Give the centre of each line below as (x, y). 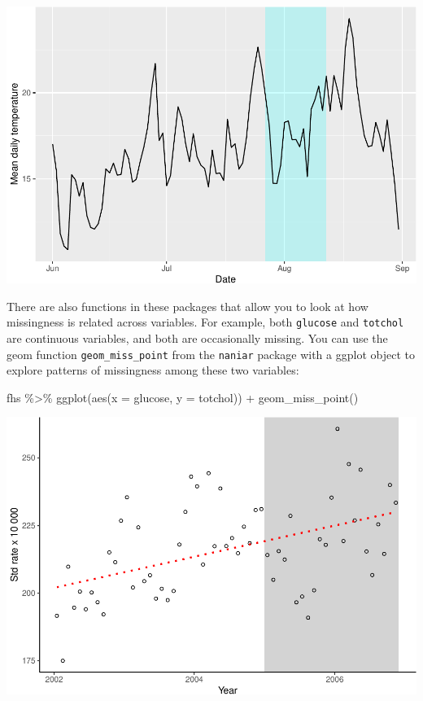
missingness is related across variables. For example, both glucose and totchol (205, 322)
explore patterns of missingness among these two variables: (153, 370)
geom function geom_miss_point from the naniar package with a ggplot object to (211, 354)
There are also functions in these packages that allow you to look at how (188, 306)
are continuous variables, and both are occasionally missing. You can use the (197, 338)
